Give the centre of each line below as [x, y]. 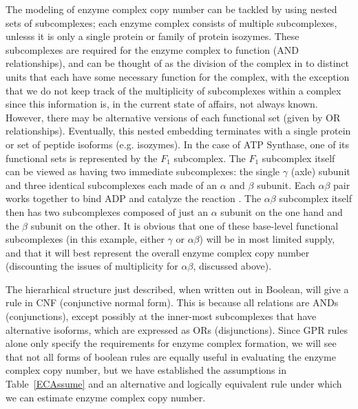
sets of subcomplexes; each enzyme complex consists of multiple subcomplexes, [171, 22]
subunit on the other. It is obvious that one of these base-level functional [185, 225]
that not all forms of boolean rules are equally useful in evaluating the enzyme [171, 356]
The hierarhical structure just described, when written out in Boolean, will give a [177, 289]
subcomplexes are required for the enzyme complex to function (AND [152, 49]
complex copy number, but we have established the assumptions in [146, 370]
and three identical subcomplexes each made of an [112, 184]
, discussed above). [232, 266]
